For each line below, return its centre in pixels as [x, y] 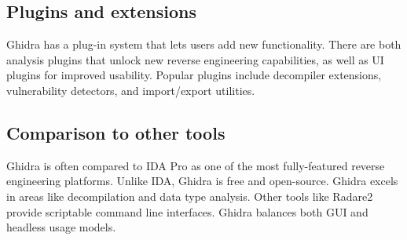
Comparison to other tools [116, 132]
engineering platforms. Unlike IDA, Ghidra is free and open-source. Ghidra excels [202, 181]
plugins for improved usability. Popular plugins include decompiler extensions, [194, 75]
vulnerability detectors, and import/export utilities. [131, 90]
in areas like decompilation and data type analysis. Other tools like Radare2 [190, 196]
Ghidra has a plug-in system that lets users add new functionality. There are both [204, 44]
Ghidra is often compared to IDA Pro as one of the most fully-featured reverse [196, 165]
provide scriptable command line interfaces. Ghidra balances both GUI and [187, 211]
